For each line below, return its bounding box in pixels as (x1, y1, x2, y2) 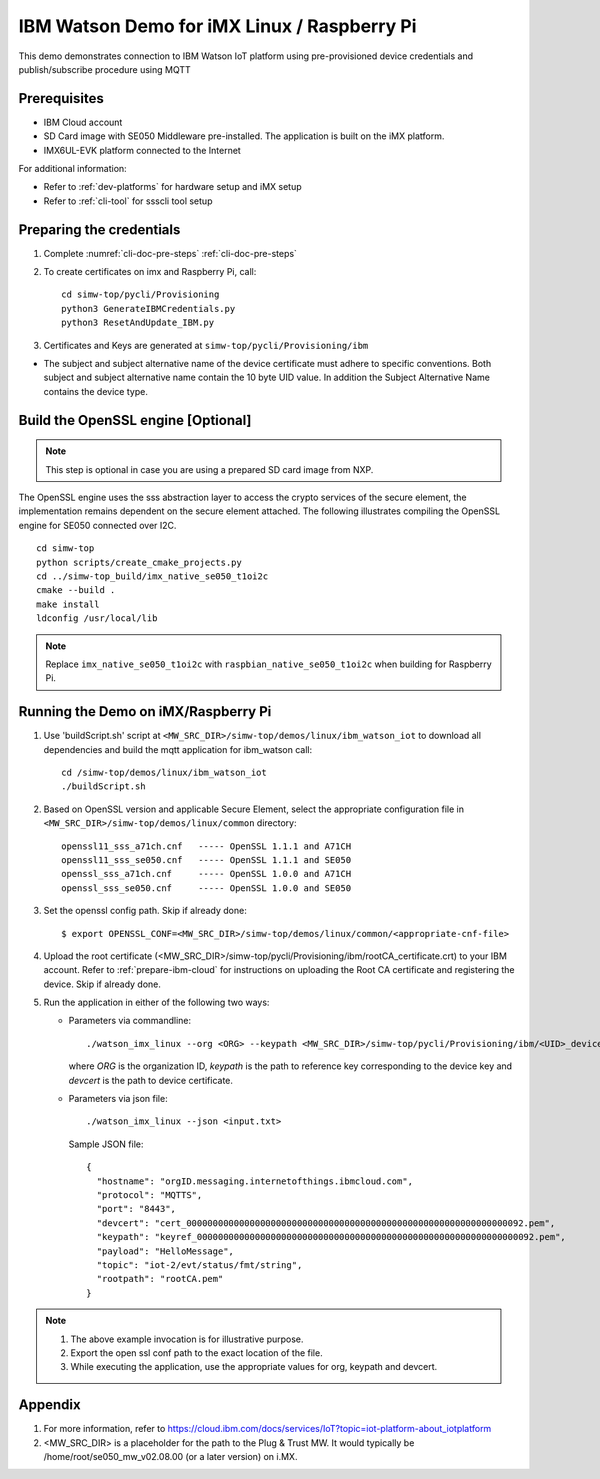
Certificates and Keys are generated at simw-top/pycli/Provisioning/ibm (43, 339, 369, 351)
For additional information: (18, 163, 127, 175)
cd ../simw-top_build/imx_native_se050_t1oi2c (36, 570, 269, 582)
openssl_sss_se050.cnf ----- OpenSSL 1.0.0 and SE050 (61, 882, 352, 894)
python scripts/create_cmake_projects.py (36, 556, 242, 568)
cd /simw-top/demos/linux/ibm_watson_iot (61, 767, 267, 778)
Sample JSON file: (68, 1138, 144, 1150)
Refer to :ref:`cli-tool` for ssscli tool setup (43, 195, 213, 207)
